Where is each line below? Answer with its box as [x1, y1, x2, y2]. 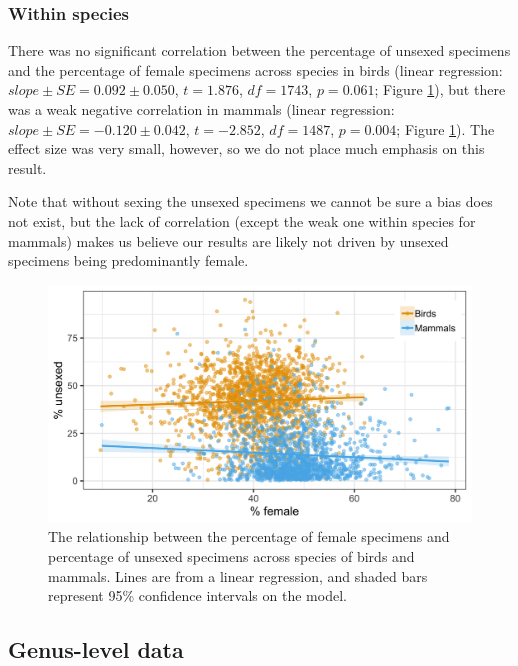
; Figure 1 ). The [396, 118, 495, 139]
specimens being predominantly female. [8, 250, 249, 271]
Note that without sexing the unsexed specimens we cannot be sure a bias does [8, 191, 493, 212]
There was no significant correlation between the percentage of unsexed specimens [8, 40, 511, 61]
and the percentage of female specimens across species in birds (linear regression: [8, 59, 503, 80]
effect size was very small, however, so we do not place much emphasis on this [8, 138, 485, 159]
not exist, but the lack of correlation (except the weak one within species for [8, 210, 476, 231]
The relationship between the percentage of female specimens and [48, 526, 450, 547]
